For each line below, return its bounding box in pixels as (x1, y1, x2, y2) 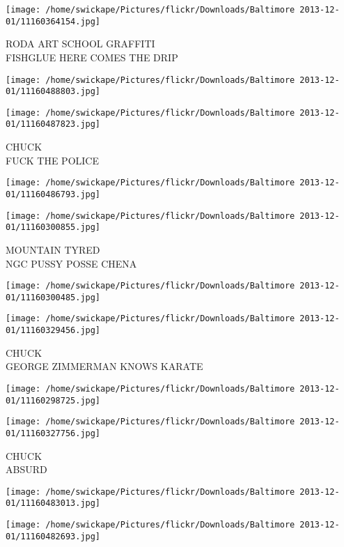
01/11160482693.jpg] (6, 531, 101, 541)
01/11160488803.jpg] (6, 86, 101, 97)
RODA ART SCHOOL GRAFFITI (6, 36, 155, 51)
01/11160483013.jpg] (6, 498, 101, 509)
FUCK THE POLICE (6, 153, 99, 167)
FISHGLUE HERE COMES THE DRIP (6, 49, 178, 64)
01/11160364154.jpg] (6, 16, 101, 26)
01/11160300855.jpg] (6, 222, 101, 233)
